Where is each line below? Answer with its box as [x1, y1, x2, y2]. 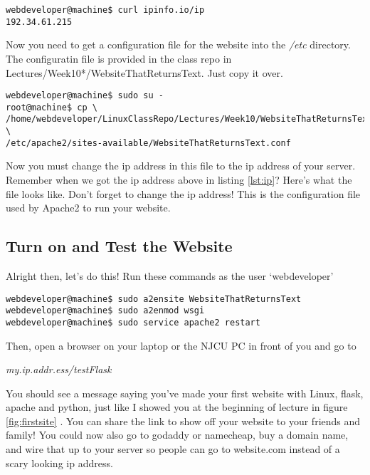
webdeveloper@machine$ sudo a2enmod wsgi [6, 306, 205, 316]
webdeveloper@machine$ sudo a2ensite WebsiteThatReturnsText [6, 293, 302, 304]
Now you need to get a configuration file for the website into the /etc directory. [6, 37, 351, 52]
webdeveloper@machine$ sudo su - [6, 90, 164, 101]
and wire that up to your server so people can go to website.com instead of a [6, 442, 340, 456]
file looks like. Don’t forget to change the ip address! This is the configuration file [6, 186, 361, 201]
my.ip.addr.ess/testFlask [6, 362, 112, 377]
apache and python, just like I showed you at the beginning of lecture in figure [6, 400, 348, 414]
